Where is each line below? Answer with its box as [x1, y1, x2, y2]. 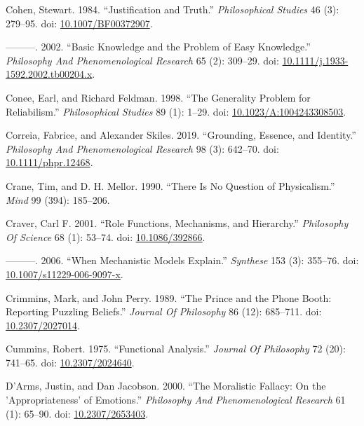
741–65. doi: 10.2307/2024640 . [6, 355, 135, 369]
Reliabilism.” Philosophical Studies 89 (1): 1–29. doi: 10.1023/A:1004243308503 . [6, 104, 346, 118]
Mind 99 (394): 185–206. [6, 192, 110, 207]
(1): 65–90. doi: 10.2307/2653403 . [6, 406, 149, 420]
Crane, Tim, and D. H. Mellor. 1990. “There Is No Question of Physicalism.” [6, 178, 335, 193]
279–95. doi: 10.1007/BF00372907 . [6, 15, 153, 30]
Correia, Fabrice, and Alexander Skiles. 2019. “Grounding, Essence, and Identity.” [6, 128, 356, 142]
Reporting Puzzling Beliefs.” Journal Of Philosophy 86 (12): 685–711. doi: [6, 304, 322, 319]
